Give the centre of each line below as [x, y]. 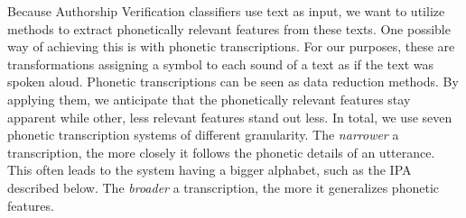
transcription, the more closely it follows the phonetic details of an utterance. [221, 152]
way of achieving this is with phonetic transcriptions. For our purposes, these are [231, 46]
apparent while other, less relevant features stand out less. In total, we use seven [230, 117]
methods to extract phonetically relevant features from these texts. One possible [229, 28]
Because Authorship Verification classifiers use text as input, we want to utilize [226, 11]
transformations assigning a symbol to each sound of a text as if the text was [220, 64]
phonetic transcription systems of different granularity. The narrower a [203, 135]
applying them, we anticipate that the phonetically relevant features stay [209, 99]
